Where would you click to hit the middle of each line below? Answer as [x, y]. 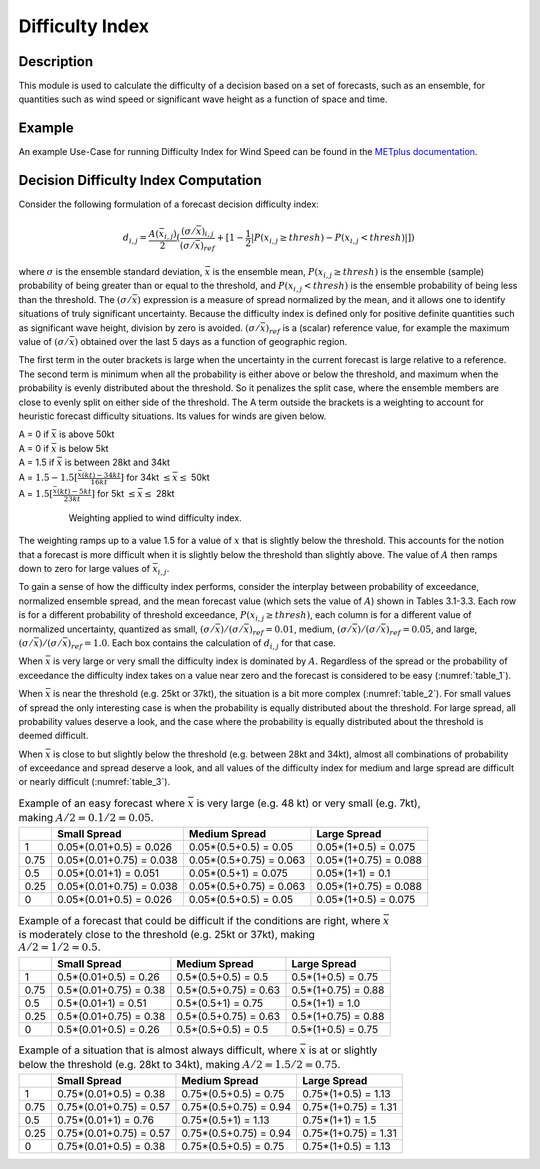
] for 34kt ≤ [146, 477]
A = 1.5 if [36, 462]
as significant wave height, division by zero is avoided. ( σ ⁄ [138, 327]
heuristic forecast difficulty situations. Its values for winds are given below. [172, 416]
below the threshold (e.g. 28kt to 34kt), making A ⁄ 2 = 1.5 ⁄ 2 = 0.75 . [179, 1064]
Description [56, 61]
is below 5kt [83, 448]
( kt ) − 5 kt [74, 491]
